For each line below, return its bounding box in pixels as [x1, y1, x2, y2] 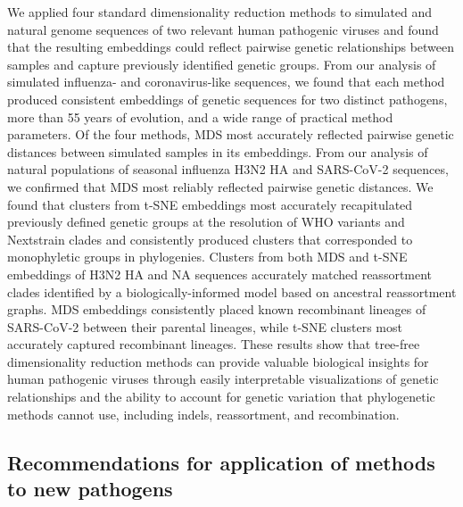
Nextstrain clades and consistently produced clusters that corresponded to [7, 229, 413, 248]
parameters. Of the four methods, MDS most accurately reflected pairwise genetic [7, 125, 454, 144]
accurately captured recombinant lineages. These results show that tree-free [7, 335, 420, 353]
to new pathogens [7, 475, 173, 503]
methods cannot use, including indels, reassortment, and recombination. [7, 404, 400, 423]
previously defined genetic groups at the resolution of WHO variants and [7, 212, 405, 231]
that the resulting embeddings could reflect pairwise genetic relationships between [7, 37, 455, 56]
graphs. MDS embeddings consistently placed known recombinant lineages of [7, 300, 426, 319]
